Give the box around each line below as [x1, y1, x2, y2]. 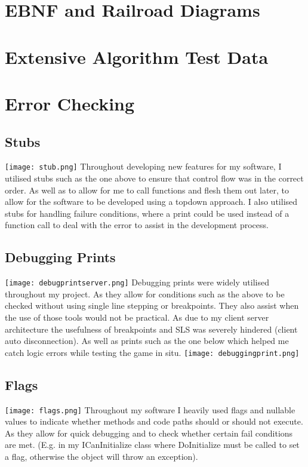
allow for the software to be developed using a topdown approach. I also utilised [5, 195, 298, 208]
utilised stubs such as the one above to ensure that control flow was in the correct [5, 171, 304, 184]
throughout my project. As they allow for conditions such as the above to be [5, 287, 285, 300]
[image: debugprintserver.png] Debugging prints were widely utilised [5, 276, 269, 288]
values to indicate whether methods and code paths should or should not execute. [5, 415, 303, 428]
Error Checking [5, 91, 135, 115]
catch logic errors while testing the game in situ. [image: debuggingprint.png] [5, 346, 300, 358]
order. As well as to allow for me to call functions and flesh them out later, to [5, 183, 289, 196]
